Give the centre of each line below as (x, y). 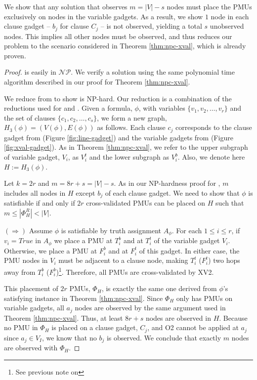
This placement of (31, 288)
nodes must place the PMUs (209, 6)
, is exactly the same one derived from (159, 288)
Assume (41, 230)
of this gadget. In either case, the (189, 250)
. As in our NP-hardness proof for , (167, 183)
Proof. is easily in (30, 72)
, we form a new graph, (132, 117)
